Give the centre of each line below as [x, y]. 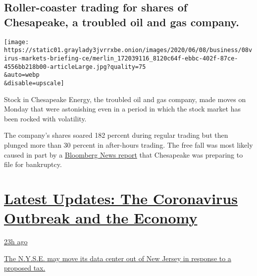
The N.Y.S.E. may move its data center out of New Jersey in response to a [118, 258]
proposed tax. [25, 268]
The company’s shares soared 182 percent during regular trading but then [116, 135]
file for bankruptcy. [33, 164]
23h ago [16, 241]
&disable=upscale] [34, 83]
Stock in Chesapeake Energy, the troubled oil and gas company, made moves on [125, 99]
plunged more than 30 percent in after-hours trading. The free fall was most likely [128, 144]
